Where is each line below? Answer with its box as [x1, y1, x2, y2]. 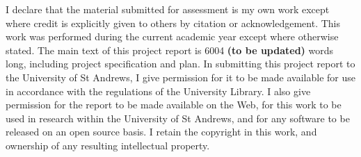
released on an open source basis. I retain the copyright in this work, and [6, 124, 317, 139]
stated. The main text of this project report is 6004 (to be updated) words [6, 42, 334, 57]
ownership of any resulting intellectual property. [6, 138, 210, 152]
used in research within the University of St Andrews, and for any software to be [6, 110, 350, 125]
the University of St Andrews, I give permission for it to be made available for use [6, 69, 356, 84]
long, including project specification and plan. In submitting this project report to [6, 56, 355, 71]
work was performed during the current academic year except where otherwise [6, 29, 339, 44]
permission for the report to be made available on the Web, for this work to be [6, 97, 342, 112]
